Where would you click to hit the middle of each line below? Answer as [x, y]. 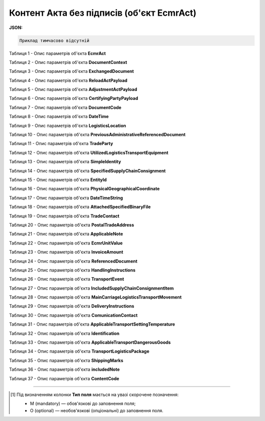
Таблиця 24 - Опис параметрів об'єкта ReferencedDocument [73, 261]
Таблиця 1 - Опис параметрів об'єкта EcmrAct [57, 53]
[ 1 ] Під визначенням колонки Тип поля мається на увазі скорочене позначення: [95, 394]
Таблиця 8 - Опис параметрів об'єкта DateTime [59, 117]
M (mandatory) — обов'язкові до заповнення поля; [83, 404]
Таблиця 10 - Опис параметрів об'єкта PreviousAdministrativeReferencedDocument [97, 135]
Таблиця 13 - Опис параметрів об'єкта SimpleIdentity [65, 162]
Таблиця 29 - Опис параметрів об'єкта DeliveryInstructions [72, 306]
